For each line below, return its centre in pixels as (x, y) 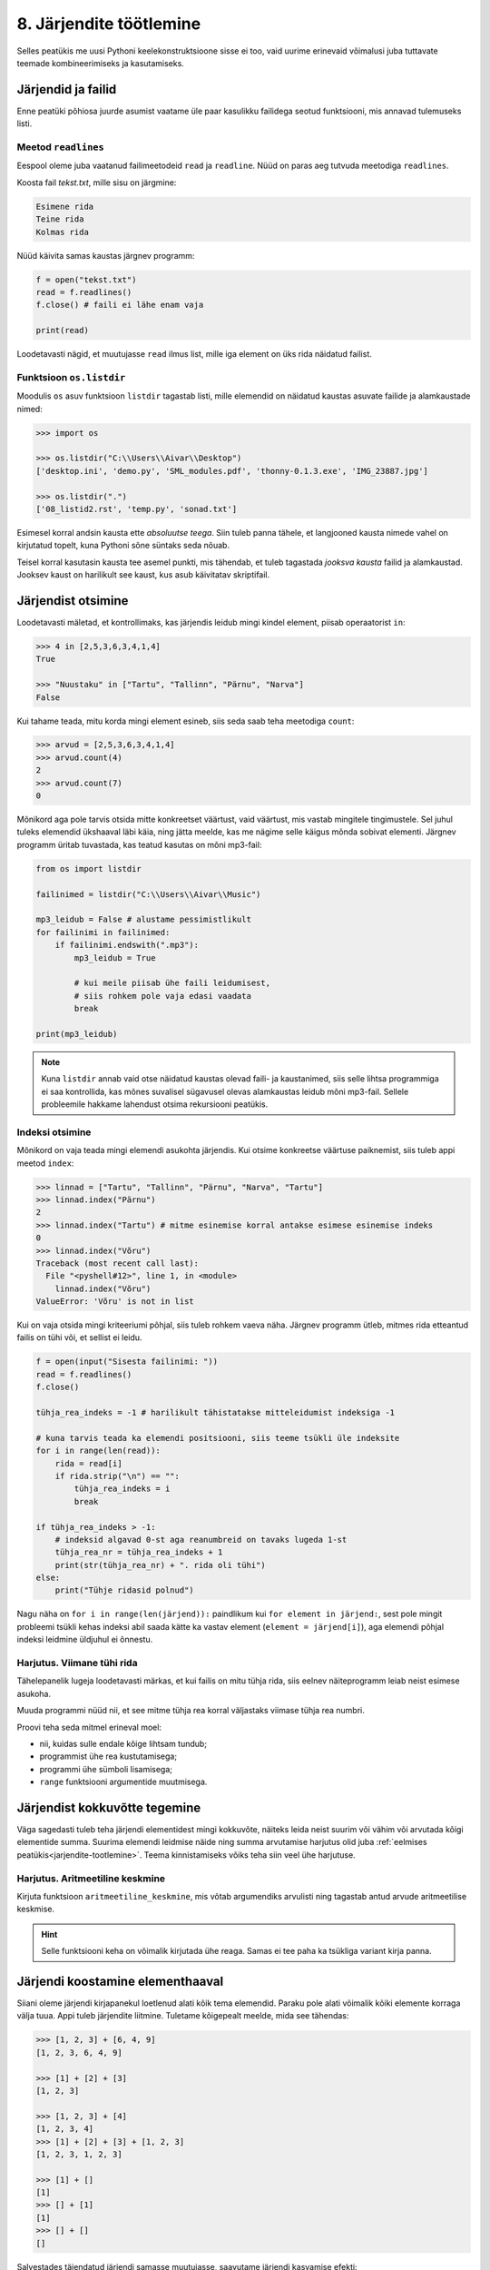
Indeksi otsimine (54, 1132)
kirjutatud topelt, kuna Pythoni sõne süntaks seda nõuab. (123, 546)
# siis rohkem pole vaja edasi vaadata (162, 996)
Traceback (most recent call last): (118, 1263)
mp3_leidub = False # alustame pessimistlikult (143, 920)
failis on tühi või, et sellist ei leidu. (79, 1337)
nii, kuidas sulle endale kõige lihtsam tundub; (123, 1743)
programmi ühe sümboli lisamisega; (106, 1769)
